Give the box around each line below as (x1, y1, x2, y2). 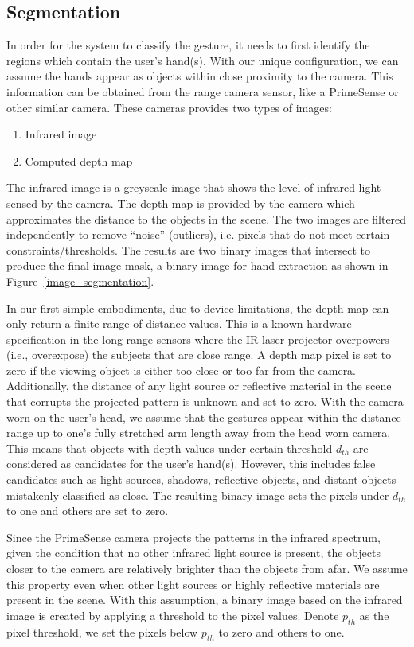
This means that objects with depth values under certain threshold (6, 439, 333, 456)
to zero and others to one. (218, 623, 345, 640)
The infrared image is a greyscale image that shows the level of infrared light (6, 179, 381, 196)
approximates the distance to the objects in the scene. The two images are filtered (6, 210, 407, 227)
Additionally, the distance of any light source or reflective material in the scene (6, 377, 392, 394)
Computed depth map (25, 152, 133, 169)
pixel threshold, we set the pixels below (6, 623, 198, 640)
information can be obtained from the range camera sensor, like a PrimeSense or (6, 83, 399, 99)
